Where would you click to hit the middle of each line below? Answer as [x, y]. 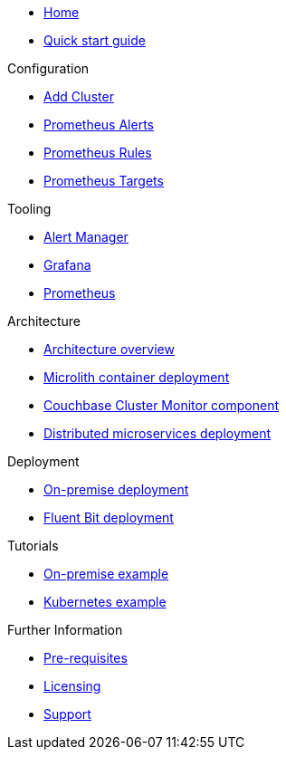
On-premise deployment [116, 489]
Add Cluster [79, 96]
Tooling [29, 209]
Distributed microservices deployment [157, 433]
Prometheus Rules [98, 153]
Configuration [48, 68]
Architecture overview [109, 349]
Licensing [72, 686]
